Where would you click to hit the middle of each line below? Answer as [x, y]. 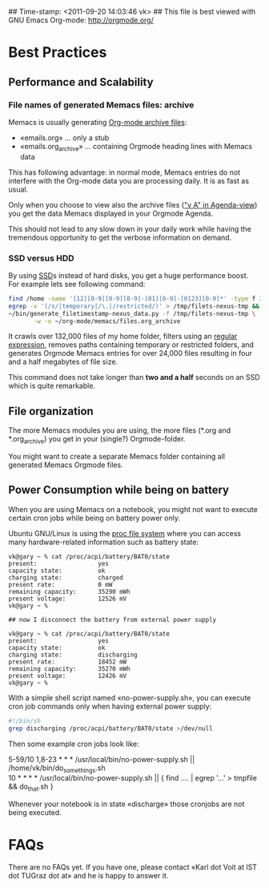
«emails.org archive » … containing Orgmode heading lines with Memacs [136, 147]
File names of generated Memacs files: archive [101, 105]
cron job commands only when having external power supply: [110, 706]
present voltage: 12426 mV [68, 676]
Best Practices [58, 52]
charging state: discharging [73, 655]
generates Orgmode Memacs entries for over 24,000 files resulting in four [130, 353]
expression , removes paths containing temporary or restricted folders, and [131, 345]
